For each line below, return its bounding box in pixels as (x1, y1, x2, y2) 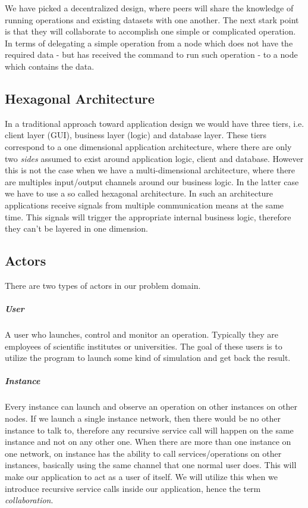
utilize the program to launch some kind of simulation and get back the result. (5, 351, 291, 364)
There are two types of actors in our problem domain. (5, 279, 201, 291)
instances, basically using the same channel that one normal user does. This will (5, 459, 297, 471)
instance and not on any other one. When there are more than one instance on (5, 435, 291, 448)
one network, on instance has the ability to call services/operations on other (5, 447, 282, 459)
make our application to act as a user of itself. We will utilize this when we (5, 470, 278, 482)
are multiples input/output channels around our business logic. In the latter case (5, 175, 299, 188)
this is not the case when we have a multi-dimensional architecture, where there (5, 164, 296, 176)
